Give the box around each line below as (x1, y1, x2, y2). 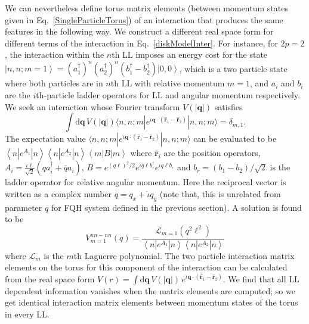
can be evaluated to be (193, 132, 277, 145)
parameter (5, 201, 42, 213)
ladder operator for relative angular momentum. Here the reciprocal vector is (5, 176, 286, 188)
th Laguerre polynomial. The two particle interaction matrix (73, 249, 295, 261)
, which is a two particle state (179, 62, 288, 74)
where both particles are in (5, 77, 103, 89)
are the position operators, (163, 147, 261, 159)
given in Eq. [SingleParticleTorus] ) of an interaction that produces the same (5, 13, 283, 26)
